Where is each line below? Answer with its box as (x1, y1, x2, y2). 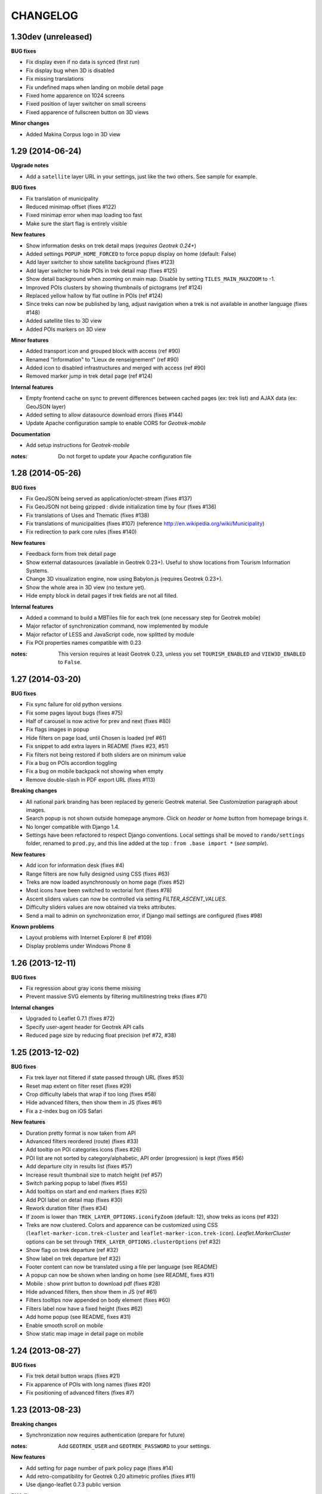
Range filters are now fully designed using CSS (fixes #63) (26, 870, 170, 877)
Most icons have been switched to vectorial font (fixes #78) (26, 887, 172, 894)
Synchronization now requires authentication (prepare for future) (26, 1431, 185, 1438)
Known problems (11, 923, 55, 930)
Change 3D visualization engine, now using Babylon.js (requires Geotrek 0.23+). (26, 575, 223, 583)
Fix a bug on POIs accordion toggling (26, 759, 117, 766)
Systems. (26, 567, 49, 574)
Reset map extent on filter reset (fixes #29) (26, 1082, 132, 1089)
